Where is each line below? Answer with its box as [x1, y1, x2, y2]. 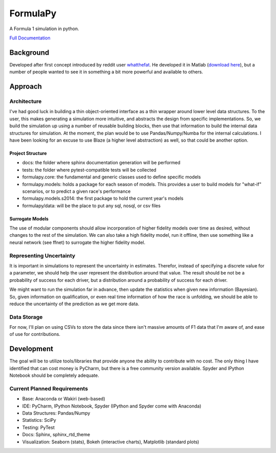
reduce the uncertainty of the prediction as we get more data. [9, 301, 140, 307]
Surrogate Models [9, 215, 49, 222]
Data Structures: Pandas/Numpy [22, 410, 90, 416]
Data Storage [9, 313, 43, 321]
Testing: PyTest [22, 424, 55, 431]
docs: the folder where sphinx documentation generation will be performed [22, 160, 181, 166]
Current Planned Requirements [9, 385, 88, 392]
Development [9, 345, 54, 353]
